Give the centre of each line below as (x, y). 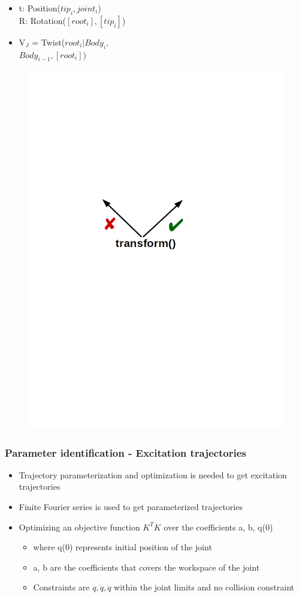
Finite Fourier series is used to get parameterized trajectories (131, 507)
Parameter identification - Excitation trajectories (126, 452)
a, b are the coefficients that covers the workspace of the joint (147, 567)
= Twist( (49, 42)
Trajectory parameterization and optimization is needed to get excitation (153, 474)
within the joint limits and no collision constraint (204, 587)
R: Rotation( (42, 20)
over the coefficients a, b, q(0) (218, 527)
